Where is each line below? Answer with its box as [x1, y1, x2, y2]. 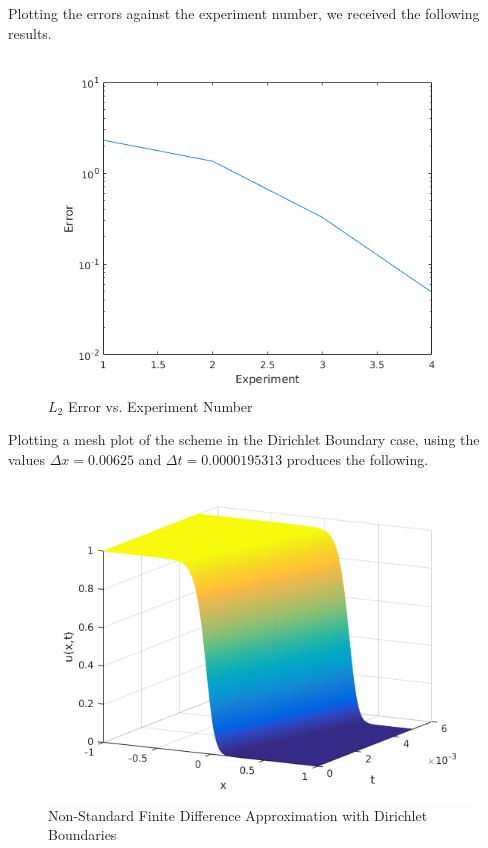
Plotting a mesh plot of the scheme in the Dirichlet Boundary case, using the [8, 429, 480, 450]
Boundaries [48, 824, 117, 845]
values [8, 448, 46, 469]
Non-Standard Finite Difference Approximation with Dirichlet [48, 804, 428, 825]
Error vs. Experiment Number [67, 395, 253, 416]
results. [8, 22, 52, 43]
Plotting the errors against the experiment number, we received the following [8, 3, 480, 23]
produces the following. [286, 448, 429, 469]
